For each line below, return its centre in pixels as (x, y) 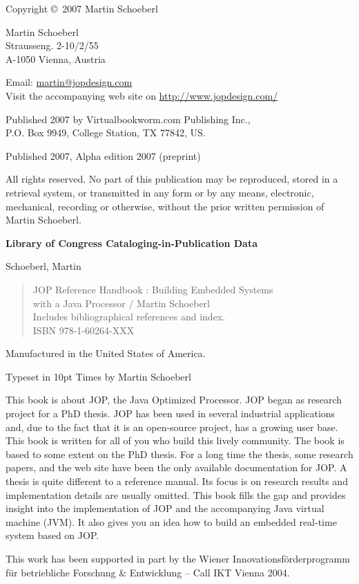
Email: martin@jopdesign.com (69, 82)
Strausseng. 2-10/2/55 (52, 45)
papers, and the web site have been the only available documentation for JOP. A (176, 467)
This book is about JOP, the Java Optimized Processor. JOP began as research (174, 400)
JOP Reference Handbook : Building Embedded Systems (153, 289)
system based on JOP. (52, 535)
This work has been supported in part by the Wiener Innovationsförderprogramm (178, 558)
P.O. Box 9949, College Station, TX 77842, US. (106, 133)
